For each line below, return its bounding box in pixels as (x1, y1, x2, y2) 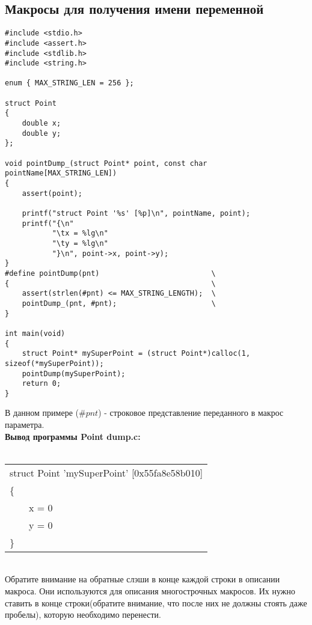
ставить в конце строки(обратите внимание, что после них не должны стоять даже (5, 596, 307, 609)
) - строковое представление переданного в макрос (98, 406, 284, 419)
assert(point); (22, 189, 82, 198)
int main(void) (5, 329, 66, 338)
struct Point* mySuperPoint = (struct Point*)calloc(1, (22, 349, 251, 358)
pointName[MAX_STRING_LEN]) (5, 169, 117, 178)
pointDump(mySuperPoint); (22, 369, 126, 378)
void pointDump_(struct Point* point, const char (5, 159, 207, 168)
